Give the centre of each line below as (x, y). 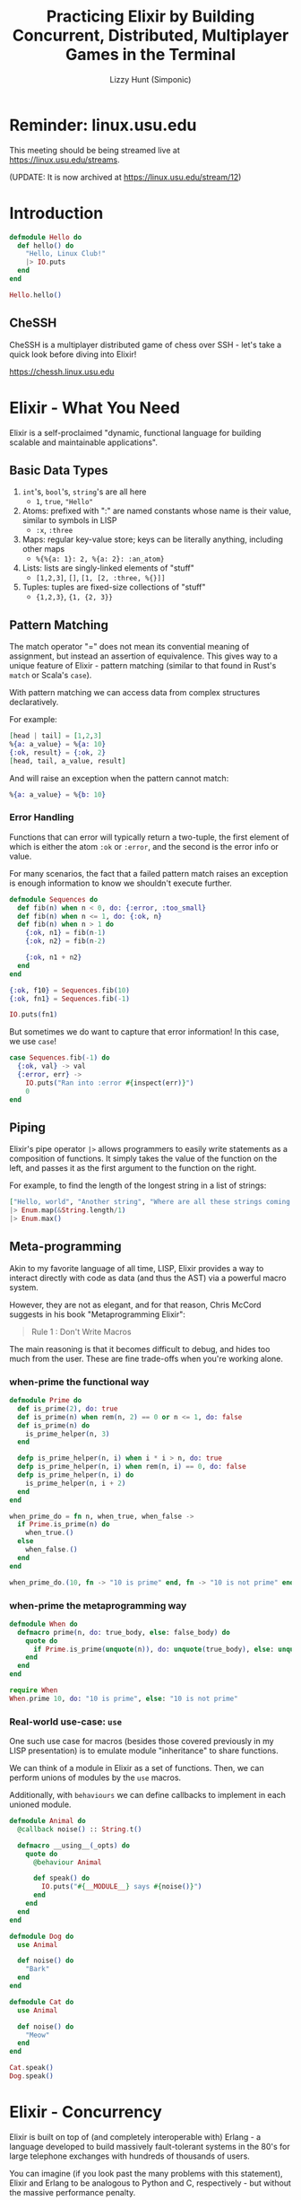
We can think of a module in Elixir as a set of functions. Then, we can (137, 1768)
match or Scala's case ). (51, 676)
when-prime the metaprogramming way (98, 1605)
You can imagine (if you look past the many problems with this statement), (146, 2173)
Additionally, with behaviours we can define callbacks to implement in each (148, 1795)
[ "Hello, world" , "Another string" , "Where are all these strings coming (150, 1202)
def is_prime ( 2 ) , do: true (68, 1409)
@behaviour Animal (67, 1862)
